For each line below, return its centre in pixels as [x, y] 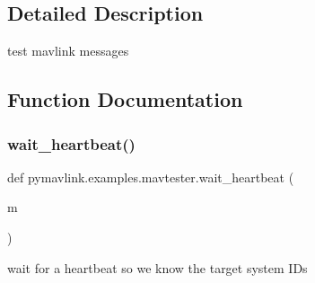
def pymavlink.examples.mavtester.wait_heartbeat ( [151, 177]
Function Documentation [125, 99]
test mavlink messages [68, 51]
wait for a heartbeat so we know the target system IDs [157, 267]
